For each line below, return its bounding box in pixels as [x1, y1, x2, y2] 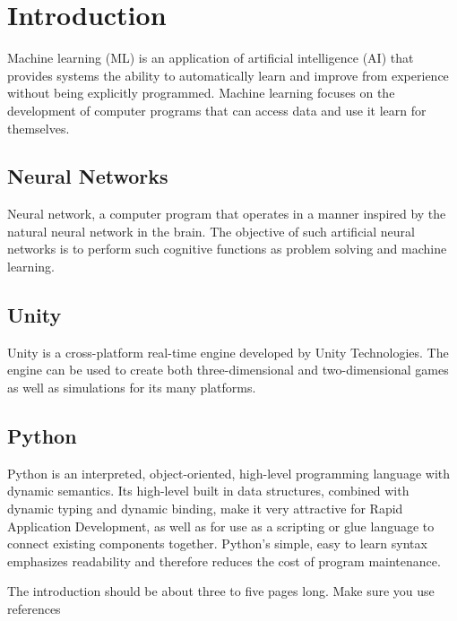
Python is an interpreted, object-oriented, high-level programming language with [7, 463, 451, 482]
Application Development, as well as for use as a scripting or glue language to [7, 516, 435, 535]
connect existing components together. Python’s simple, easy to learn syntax [7, 534, 427, 553]
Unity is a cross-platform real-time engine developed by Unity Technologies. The [7, 342, 449, 361]
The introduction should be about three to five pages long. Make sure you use [7, 582, 435, 600]
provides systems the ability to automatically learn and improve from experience [7, 65, 449, 84]
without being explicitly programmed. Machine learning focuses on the [7, 83, 395, 102]
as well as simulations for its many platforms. [7, 378, 256, 397]
